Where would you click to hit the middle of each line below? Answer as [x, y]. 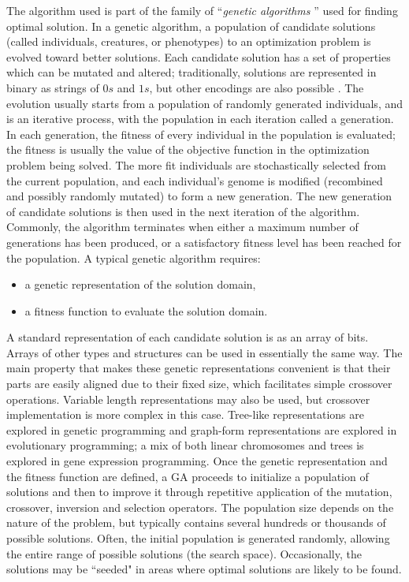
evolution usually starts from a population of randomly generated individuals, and [205, 103]
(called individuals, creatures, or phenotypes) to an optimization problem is [189, 41]
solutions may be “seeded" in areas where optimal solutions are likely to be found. [204, 569]
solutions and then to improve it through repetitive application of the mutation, [199, 492]
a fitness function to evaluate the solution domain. [146, 310]
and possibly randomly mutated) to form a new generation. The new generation [199, 196]
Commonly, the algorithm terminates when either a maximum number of [182, 227]
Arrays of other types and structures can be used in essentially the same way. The [204, 352]
